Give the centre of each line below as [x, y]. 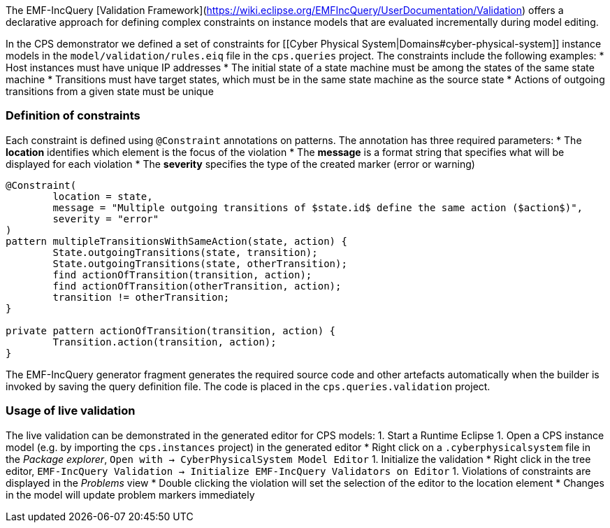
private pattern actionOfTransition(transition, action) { [171, 330]
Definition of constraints [73, 116]
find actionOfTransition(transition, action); [182, 274]
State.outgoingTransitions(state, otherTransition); [200, 263]
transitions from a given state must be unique [110, 91]
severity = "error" [106, 219]
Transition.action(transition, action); [165, 342]
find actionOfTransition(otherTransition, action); [197, 286]
